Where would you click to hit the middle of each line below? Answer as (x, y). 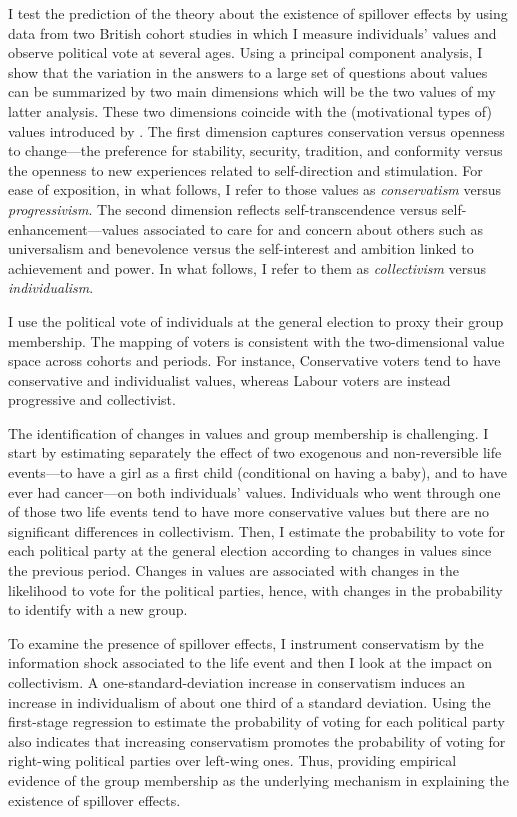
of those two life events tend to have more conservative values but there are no (249, 511)
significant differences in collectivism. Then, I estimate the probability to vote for (257, 530)
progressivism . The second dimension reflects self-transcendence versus (223, 208)
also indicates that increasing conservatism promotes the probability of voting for (257, 740)
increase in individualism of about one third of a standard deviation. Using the (249, 701)
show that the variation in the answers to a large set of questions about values (248, 71)
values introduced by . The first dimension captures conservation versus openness (256, 130)
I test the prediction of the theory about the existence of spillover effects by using (258, 13)
